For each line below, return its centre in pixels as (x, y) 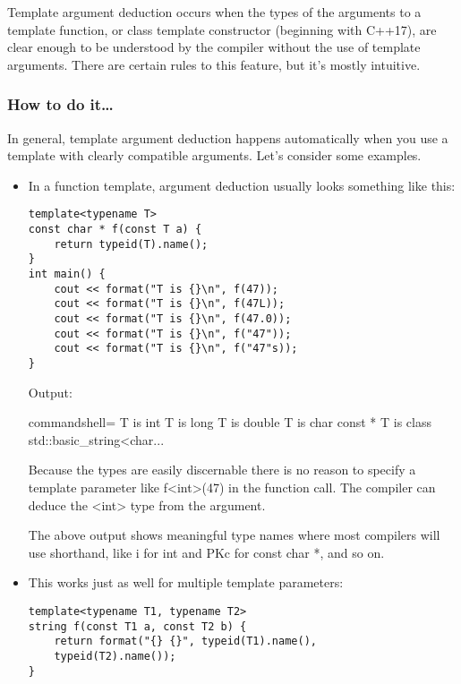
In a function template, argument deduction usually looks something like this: (242, 185)
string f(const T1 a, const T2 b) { (137, 626)
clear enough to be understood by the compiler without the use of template (214, 47)
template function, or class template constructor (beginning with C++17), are (222, 29)
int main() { (67, 274)
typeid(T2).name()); (115, 656)
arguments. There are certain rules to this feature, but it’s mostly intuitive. (214, 64)
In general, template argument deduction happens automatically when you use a (228, 137)
